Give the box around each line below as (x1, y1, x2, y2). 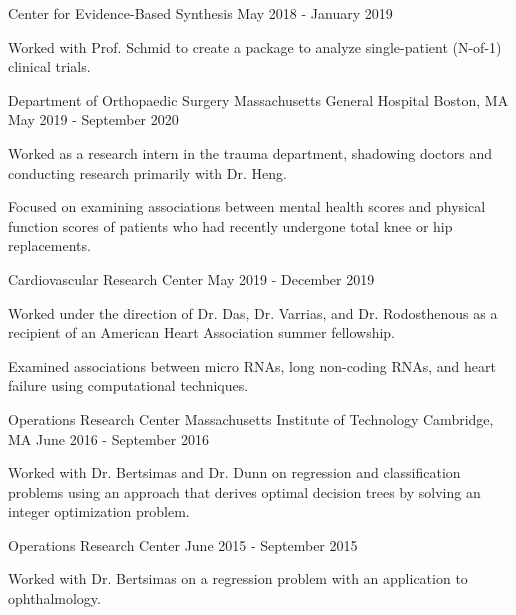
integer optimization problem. (8, 501, 190, 522)
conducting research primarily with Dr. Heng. (8, 162, 287, 183)
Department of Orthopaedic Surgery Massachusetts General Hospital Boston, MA (8, 89, 509, 110)
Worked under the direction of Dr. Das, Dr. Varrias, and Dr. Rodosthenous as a (8, 302, 498, 323)
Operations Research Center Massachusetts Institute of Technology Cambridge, (8, 408, 494, 429)
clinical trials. (8, 56, 91, 77)
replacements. (8, 235, 91, 256)
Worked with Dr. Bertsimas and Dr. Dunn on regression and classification (8, 462, 461, 483)
